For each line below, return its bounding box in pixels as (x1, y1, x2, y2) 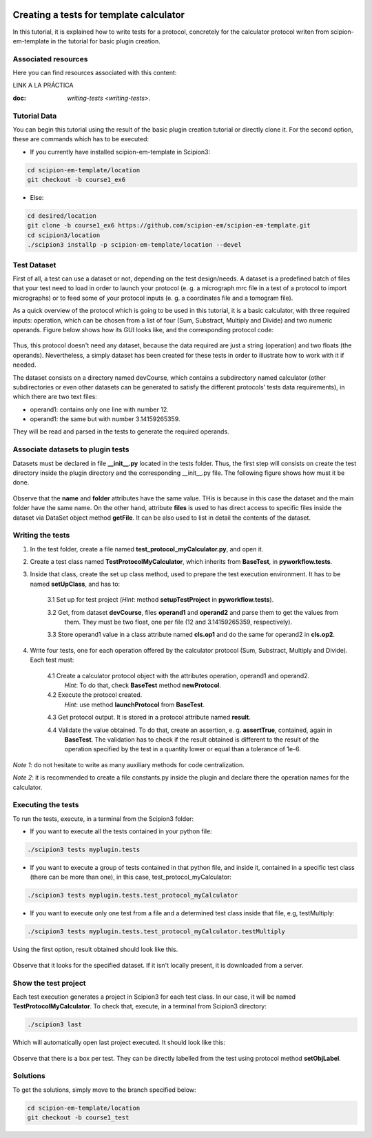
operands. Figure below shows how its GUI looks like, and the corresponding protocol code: (12, 325, 274, 334)
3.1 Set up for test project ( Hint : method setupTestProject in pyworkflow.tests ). (47, 596, 274, 604)
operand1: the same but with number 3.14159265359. (30, 415, 180, 423)
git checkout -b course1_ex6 (27, 176, 126, 184)
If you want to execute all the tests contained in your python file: (30, 827, 213, 835)
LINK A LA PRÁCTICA (12, 81, 74, 90)
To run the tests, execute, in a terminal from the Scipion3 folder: (12, 814, 194, 823)
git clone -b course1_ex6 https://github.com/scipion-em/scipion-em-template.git (27, 221, 311, 230)
